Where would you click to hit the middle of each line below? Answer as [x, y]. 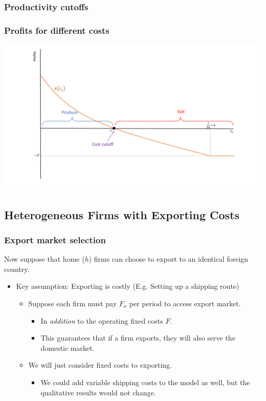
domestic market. [68, 347]
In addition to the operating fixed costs [102, 320]
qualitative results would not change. [98, 392]
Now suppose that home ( [45, 259]
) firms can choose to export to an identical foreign [169, 259]
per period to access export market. [185, 303]
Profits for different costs [57, 30]
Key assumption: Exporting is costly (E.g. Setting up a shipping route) [128, 286]
